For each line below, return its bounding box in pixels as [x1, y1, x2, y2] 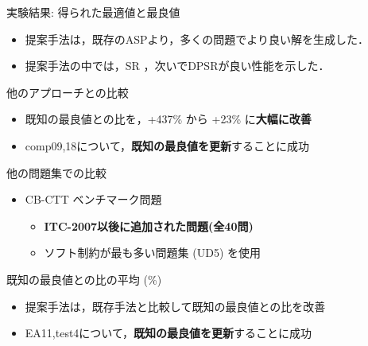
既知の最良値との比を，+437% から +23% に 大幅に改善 [25, 111, 312, 127]
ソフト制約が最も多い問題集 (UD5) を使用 [44, 244, 261, 261]
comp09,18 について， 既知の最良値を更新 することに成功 [25, 137, 309, 154]
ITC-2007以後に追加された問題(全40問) [44, 217, 254, 234]
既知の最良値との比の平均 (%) [6, 270, 162, 287]
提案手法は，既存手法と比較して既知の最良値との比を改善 [25, 297, 326, 314]
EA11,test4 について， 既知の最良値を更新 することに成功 [25, 325, 312, 341]
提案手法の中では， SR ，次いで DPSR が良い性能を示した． [25, 57, 330, 74]
